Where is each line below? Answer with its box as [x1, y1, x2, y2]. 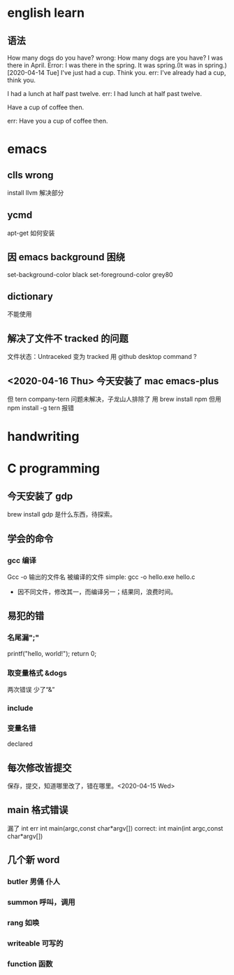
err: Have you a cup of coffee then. [7, 117, 108, 125]
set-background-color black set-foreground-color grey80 [7, 270, 173, 278]
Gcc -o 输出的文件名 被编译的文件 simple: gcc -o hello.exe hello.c [7, 573, 196, 581]
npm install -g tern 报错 [7, 404, 75, 412]
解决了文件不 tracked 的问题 [7, 332, 129, 344]
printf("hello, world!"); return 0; [7, 649, 96, 657]
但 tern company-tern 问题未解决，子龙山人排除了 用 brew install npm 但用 [7, 395, 221, 404]
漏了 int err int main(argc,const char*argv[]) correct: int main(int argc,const [7, 824, 224, 832]
